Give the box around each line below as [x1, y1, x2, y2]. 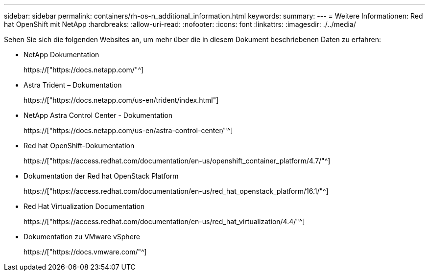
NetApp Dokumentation [24, 50, 99, 59]
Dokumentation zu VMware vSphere [24, 232, 141, 241]
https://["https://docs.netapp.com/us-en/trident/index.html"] [24, 96, 219, 104]
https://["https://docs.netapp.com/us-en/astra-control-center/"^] [24, 126, 233, 135]
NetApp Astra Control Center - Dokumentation [24, 111, 173, 119]
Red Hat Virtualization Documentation [24, 202, 145, 210]
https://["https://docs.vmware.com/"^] [24, 248, 147, 256]
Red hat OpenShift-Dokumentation [24, 141, 135, 150]
